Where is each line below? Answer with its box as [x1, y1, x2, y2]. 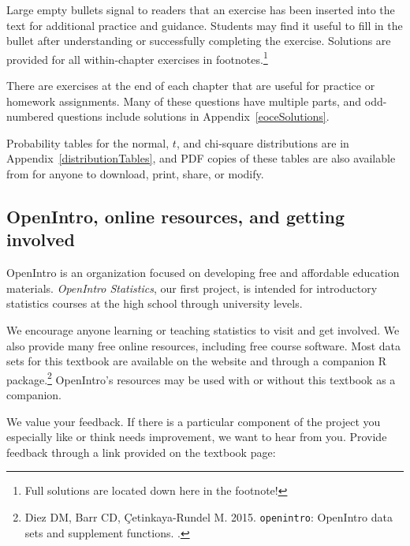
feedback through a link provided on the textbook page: [6, 443, 276, 460]
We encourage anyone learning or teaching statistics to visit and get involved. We [6, 321, 400, 338]
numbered [6, 108, 54, 125]
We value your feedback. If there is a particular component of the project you [6, 413, 381, 429]
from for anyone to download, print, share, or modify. [6, 166, 264, 181]
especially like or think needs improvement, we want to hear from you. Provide [6, 428, 387, 445]
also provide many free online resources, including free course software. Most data [6, 337, 401, 353]
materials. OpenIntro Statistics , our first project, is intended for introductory [6, 279, 378, 296]
